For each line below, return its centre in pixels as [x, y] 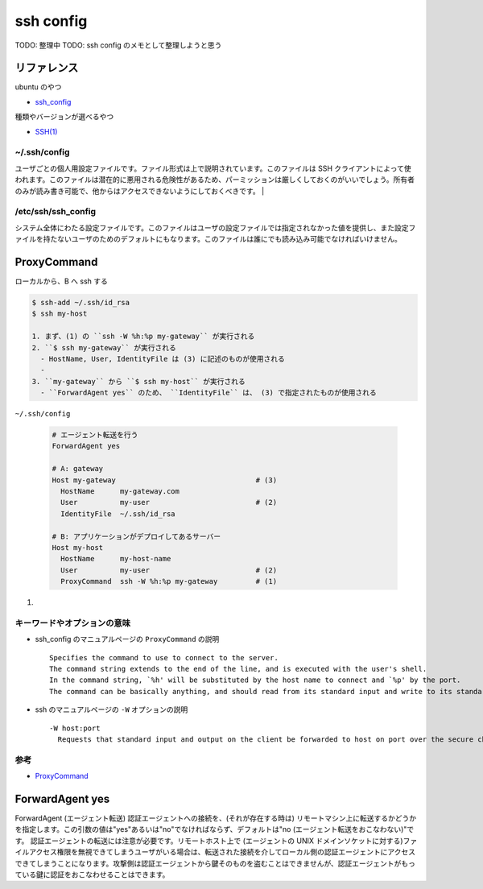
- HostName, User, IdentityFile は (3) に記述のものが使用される [163, 359]
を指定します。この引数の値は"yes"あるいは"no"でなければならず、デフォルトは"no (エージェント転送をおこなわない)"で [215, 829]
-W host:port [75, 728]
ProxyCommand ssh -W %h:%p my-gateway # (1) [169, 581]
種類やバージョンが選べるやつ [64, 117]
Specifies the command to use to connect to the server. [164, 657]
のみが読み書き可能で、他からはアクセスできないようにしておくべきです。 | [140, 191]
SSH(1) [46, 131]
